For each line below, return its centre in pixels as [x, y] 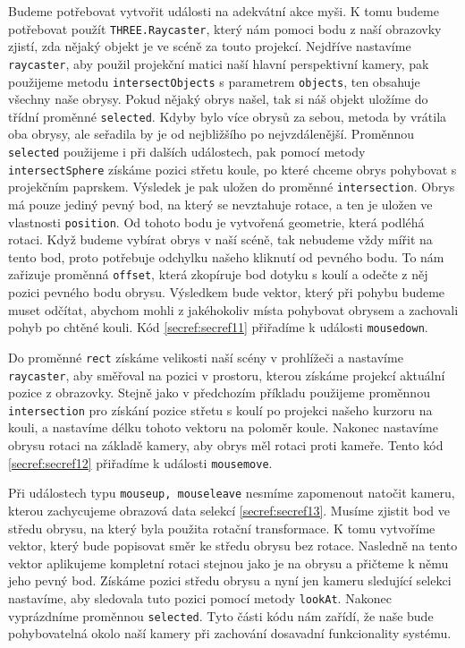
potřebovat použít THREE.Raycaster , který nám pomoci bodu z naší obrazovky [225, 28]
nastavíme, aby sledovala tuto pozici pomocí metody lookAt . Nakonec [200, 597]
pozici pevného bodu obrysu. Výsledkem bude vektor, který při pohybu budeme [227, 292]
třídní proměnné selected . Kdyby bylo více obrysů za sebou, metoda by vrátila [228, 116]
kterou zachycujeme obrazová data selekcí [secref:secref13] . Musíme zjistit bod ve [229, 510]
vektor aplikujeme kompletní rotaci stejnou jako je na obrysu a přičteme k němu [228, 563]
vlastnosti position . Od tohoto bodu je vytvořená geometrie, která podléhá [216, 222]
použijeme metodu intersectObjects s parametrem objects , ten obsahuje [214, 81]
